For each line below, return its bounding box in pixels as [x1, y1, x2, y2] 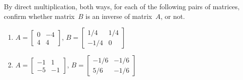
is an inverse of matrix [85, 11, 152, 21]
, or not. [160, 11, 185, 21]
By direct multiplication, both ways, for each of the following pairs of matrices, [4, 1, 240, 11]
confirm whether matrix [4, 11, 75, 21]
